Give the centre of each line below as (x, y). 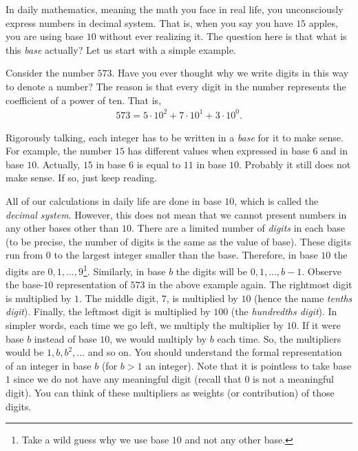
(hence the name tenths (303, 298)
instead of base (65, 338)
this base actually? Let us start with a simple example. (121, 49)
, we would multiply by (158, 338)
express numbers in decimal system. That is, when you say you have (149, 22)
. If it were (318, 325)
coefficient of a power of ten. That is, (84, 100)
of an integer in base (49, 365)
